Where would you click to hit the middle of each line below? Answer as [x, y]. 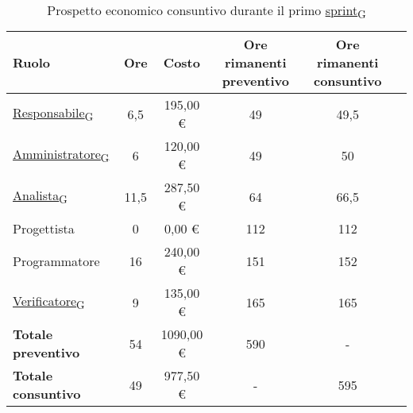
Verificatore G [49, 302]
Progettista [44, 229]
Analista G [40, 197]
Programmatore [56, 261]
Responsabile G [53, 114]
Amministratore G [61, 155]
